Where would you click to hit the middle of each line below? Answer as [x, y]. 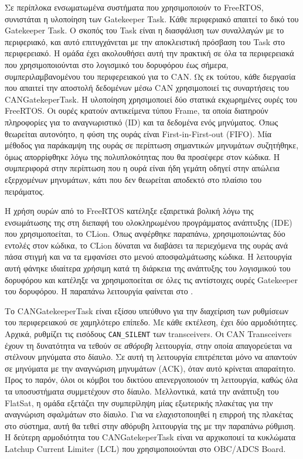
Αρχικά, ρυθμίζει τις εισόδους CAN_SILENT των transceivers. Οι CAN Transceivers [148, 334]
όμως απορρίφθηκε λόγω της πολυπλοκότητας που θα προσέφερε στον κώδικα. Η [142, 156]
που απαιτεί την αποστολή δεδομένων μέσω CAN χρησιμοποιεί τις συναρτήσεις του [147, 88]
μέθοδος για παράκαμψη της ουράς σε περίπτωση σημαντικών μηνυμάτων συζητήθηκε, [152, 145]
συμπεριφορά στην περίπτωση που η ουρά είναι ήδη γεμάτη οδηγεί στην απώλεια [142, 168]
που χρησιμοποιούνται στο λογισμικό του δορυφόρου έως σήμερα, [117, 64]
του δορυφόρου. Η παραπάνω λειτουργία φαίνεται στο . [99, 291]
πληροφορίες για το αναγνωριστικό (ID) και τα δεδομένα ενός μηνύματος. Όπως [142, 122]
